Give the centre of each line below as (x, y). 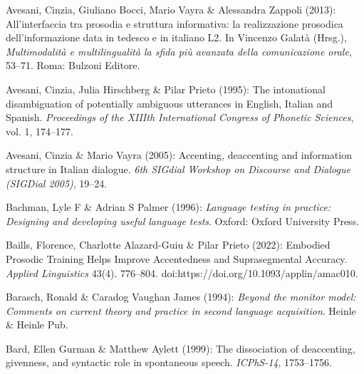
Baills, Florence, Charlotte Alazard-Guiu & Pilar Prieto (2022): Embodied (168, 245)
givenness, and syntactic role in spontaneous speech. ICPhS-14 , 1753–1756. (169, 362)
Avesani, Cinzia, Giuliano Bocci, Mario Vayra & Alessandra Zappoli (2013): (171, 9)
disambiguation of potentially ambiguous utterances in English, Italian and (170, 103)
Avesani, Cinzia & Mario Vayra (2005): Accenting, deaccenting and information (179, 155)
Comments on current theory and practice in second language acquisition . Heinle (181, 310)
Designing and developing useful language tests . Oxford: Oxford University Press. (183, 220)
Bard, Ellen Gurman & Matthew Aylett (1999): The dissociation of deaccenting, (181, 348)
